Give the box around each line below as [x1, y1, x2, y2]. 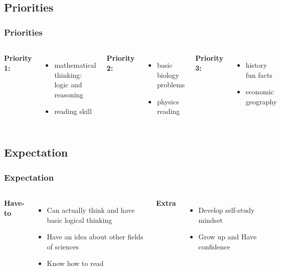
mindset [198, 214, 223, 225]
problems [157, 79, 185, 90]
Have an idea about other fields [47, 231, 144, 242]
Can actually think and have [47, 204, 135, 215]
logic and [54, 79, 82, 90]
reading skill [54, 106, 92, 116]
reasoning [54, 89, 84, 99]
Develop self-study [198, 204, 255, 215]
